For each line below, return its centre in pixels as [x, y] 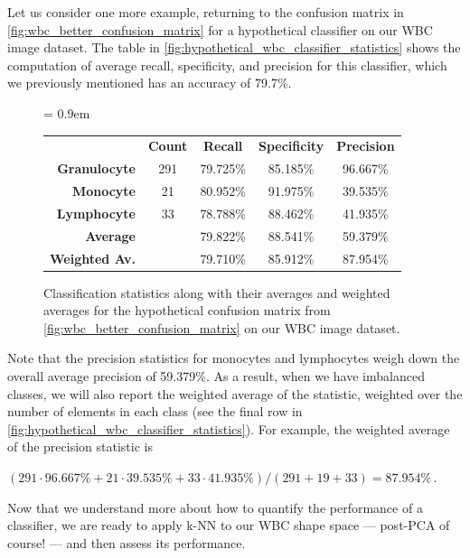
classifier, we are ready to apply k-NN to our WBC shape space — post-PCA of [229, 525]
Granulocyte [96, 168]
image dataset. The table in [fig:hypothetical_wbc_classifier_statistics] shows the [234, 47]
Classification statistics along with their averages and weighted [217, 292]
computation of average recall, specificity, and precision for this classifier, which [227, 65]
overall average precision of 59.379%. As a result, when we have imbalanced [216, 376]
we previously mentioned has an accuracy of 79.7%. [150, 83]
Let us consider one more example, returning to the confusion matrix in [206, 12]
